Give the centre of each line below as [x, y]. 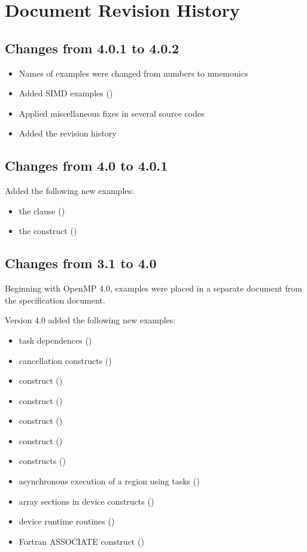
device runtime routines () [67, 521]
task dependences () [55, 340]
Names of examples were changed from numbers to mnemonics [133, 73]
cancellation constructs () [65, 360]
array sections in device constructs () [86, 501]
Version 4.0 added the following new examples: [90, 320]
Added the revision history [68, 133]
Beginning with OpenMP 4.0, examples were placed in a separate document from [153, 288]
